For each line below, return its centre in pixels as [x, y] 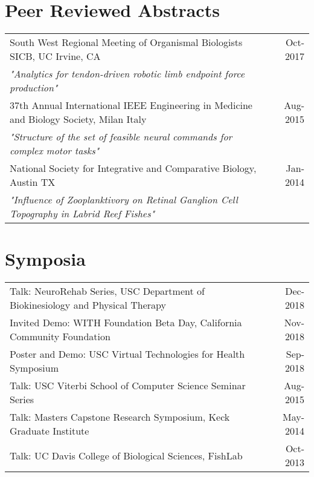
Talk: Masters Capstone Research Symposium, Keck [120, 417]
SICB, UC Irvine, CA [55, 56]
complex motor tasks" [55, 151]
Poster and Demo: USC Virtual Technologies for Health [127, 354]
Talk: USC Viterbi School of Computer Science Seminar [128, 386]
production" [34, 88]
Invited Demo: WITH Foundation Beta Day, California [126, 323]
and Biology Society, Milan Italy [78, 119]
